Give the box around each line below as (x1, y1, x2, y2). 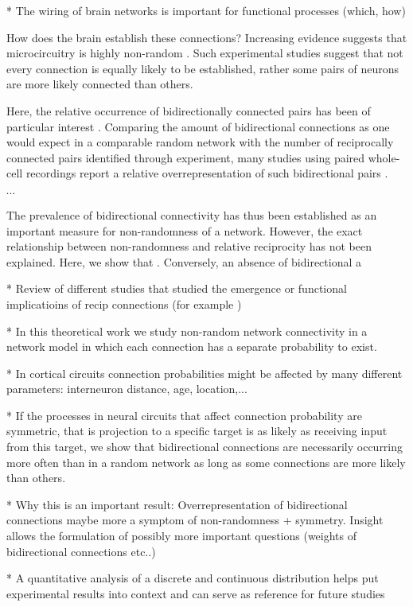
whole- (368, 149, 400, 165)
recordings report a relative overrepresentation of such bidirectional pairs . (25, 165, 388, 181)
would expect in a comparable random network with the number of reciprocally (6, 134, 394, 150)
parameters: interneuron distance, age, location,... (6, 380, 247, 397)
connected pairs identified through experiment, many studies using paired (6, 149, 365, 165)
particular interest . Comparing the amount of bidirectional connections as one (6, 118, 390, 134)
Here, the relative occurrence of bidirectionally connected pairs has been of (6, 102, 371, 119)
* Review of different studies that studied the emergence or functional (6, 280, 347, 297)
